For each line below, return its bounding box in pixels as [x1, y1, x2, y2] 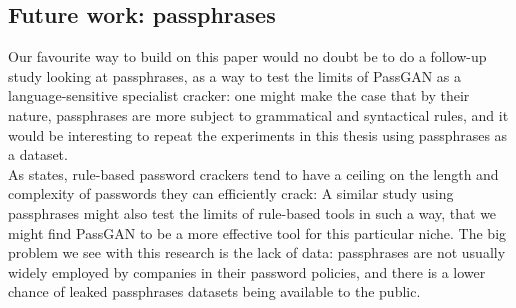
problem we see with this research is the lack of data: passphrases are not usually [8, 242, 506, 263]
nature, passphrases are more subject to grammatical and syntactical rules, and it [8, 104, 509, 125]
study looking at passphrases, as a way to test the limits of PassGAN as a [8, 65, 462, 86]
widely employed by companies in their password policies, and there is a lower [8, 261, 486, 282]
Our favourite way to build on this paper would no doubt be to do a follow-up [8, 46, 487, 67]
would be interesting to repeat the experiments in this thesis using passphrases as [8, 124, 508, 145]
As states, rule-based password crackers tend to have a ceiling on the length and [8, 163, 499, 184]
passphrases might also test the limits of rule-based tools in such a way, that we [8, 202, 497, 223]
